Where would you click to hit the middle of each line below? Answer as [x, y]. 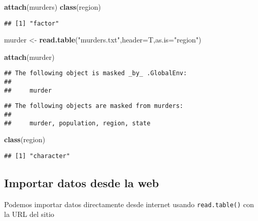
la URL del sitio [29, 214]
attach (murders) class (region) [53, 7]
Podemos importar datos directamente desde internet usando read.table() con [129, 204]
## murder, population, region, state [77, 123]
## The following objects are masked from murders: [94, 106]
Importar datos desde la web [82, 183]
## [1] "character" [37, 156]
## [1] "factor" [32, 23]
